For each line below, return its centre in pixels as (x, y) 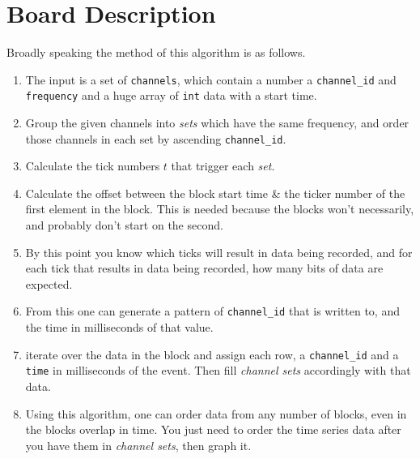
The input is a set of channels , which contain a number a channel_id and (211, 79)
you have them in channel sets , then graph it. (138, 445)
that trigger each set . (223, 166)
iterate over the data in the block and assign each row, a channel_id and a (212, 354)
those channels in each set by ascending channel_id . (156, 138)
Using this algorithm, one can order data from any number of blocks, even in (216, 413)
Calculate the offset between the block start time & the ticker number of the (215, 193)
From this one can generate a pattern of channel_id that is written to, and (212, 311)
